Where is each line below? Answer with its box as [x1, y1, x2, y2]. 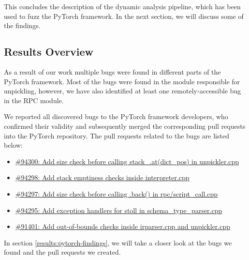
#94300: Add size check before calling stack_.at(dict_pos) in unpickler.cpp [15, 156, 239, 166]
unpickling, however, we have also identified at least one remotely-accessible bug [4, 86, 241, 96]
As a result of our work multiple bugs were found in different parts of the [4, 66, 221, 76]
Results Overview [4, 44, 94, 59]
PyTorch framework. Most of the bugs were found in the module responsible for [4, 76, 240, 86]
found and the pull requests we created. [4, 247, 121, 257]
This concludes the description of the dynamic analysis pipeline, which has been [4, 1, 241, 11]
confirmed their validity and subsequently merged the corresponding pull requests [4, 121, 246, 131]
